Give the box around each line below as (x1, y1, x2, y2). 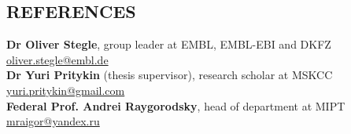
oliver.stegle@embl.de (6, 51, 109, 67)
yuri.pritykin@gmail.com (6, 81, 125, 98)
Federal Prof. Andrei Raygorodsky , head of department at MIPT (6, 97, 345, 114)
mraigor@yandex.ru (6, 113, 100, 129)
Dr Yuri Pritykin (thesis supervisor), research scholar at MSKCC (6, 67, 333, 83)
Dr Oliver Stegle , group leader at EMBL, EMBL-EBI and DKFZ (6, 36, 331, 53)
